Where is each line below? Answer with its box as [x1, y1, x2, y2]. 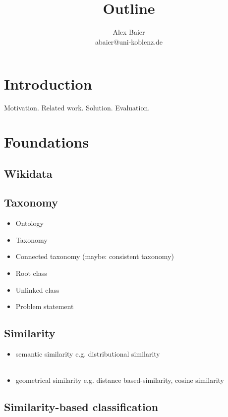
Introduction [4, 74, 92, 94]
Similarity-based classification [4, 399, 159, 415]
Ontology [15, 218, 44, 228]
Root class [15, 267, 47, 278]
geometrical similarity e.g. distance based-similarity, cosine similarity [15, 375, 225, 385]
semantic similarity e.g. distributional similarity [15, 348, 160, 359]
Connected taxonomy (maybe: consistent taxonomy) [15, 251, 174, 261]
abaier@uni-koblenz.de [95, 36, 163, 47]
